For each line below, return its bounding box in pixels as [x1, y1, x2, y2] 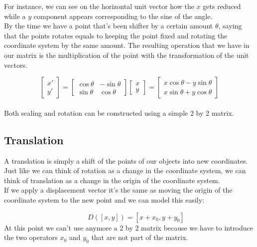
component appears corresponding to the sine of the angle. [33, 10, 213, 21]
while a [4, 10, 26, 21]
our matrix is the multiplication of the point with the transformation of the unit [4, 49, 249, 60]
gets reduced [203, 1, 241, 11]
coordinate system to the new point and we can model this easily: [4, 194, 205, 205]
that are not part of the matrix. [91, 232, 188, 243]
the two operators [4, 232, 58, 243]
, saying [218, 20, 242, 31]
